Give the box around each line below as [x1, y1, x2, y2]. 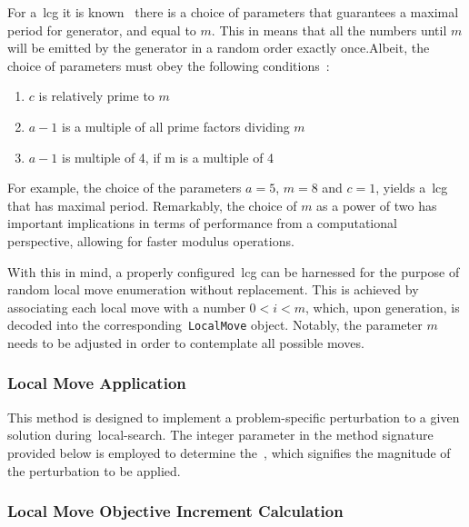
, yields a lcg [375, 178, 448, 197]
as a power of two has [316, 195, 437, 214]
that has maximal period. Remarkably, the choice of [7, 195, 297, 214]
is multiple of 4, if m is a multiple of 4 [61, 147, 274, 166]
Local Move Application [7, 372, 186, 394]
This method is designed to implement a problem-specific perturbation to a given [7, 407, 460, 426]
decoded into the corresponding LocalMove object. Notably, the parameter [7, 315, 423, 334]
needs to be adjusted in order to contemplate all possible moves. [7, 333, 364, 352]
